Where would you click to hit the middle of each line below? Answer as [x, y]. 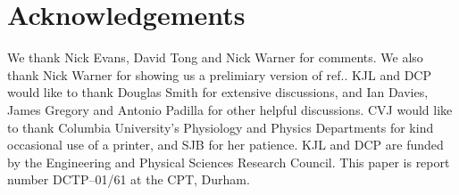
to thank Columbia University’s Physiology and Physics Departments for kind [221, 127]
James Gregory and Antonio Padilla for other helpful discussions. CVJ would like [230, 109]
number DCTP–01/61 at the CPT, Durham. [129, 179]
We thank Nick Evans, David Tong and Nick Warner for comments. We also [215, 57]
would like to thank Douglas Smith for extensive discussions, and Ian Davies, [218, 92]
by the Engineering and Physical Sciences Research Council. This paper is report [229, 162]
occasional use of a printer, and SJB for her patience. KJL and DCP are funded [225, 145]
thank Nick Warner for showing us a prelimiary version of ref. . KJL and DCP [219, 74]
